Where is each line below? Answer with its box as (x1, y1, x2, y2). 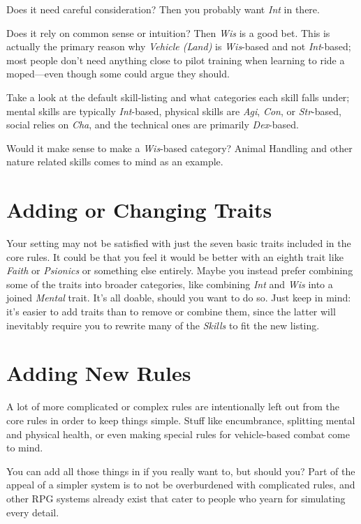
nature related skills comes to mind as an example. (6, 154, 223, 169)
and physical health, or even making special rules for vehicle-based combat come (6, 426, 350, 441)
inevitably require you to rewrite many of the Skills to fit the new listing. (6, 317, 320, 332)
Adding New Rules (6, 359, 191, 387)
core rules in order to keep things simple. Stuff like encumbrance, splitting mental (6, 412, 355, 427)
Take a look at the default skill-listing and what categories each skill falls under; (6, 89, 350, 104)
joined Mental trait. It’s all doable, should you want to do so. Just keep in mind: (6, 290, 351, 305)
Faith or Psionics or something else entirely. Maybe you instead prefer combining (6, 263, 353, 278)
